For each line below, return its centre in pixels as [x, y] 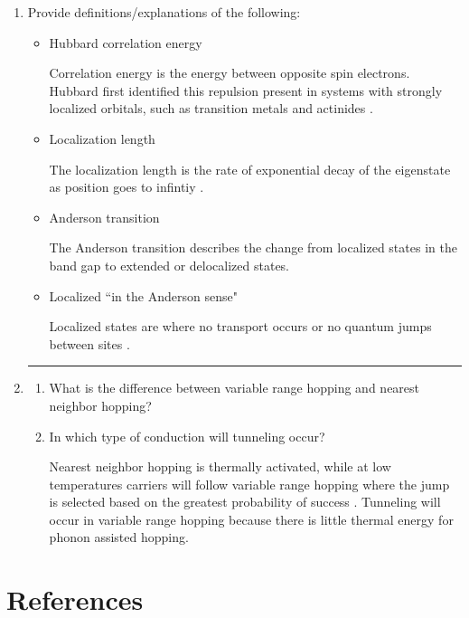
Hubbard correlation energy [126, 42]
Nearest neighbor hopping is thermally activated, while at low [220, 466]
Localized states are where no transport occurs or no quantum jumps [240, 326]
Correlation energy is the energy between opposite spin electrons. [230, 73]
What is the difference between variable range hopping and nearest [234, 388]
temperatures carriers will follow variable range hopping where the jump [249, 484]
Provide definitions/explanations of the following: [164, 12]
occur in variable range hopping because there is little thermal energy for [251, 519]
